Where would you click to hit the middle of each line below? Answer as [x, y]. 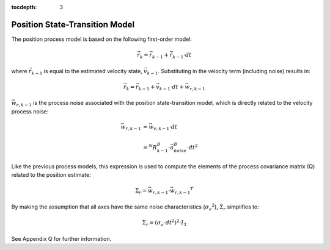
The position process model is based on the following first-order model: [102, 39]
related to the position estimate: [51, 175]
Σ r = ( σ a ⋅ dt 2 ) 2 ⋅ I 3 [164, 223]
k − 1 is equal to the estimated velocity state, [87, 72]
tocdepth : [24, 7]
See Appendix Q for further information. [61, 238]
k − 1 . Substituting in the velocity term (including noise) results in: [229, 72]
